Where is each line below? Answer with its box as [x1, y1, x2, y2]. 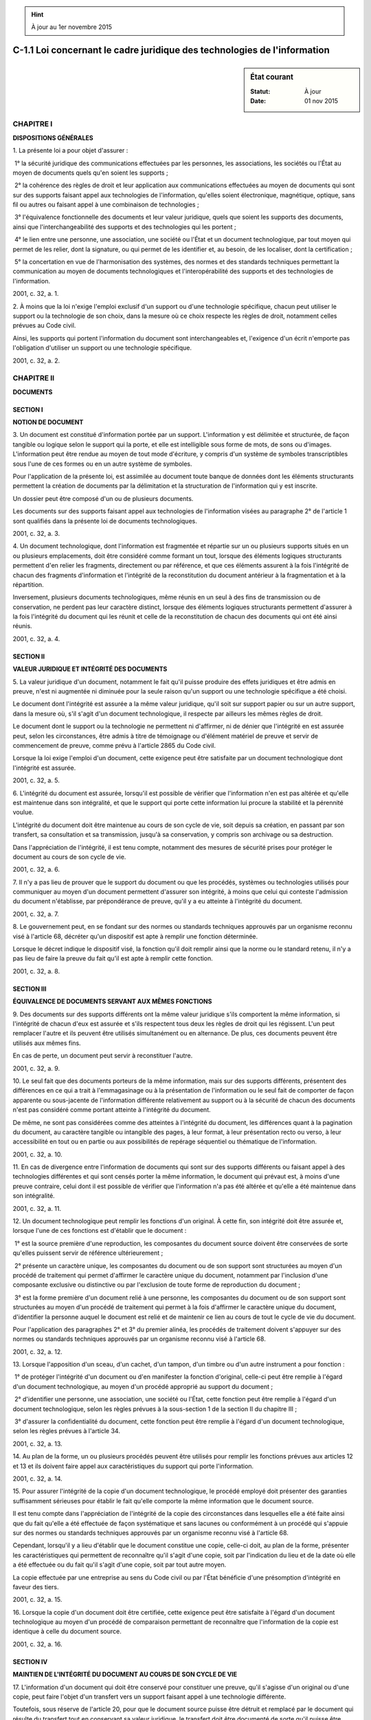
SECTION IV [12, 1657, 48, 1666]
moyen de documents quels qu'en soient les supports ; [12, 169, 168, 177]
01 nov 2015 [304, 96, 339, 105]
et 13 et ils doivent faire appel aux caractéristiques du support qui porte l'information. [12, 1462, 254, 1470]
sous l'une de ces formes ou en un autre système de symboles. [12, 460, 192, 468]
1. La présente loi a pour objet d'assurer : [12, 147, 128, 155]
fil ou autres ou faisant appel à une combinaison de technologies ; [12, 200, 199, 209]
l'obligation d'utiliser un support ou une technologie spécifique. [12, 344, 192, 352]
